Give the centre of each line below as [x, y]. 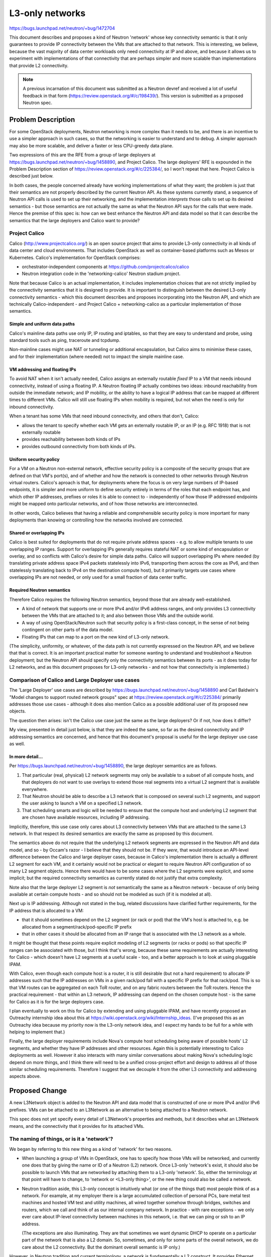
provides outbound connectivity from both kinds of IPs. [79, 446]
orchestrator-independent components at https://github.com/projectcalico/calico [105, 266]
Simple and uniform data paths [42, 324]
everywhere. [35, 789]
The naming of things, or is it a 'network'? [61, 1139]
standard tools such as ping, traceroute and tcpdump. [65, 340]
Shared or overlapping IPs [37, 532]
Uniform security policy [34, 459]
